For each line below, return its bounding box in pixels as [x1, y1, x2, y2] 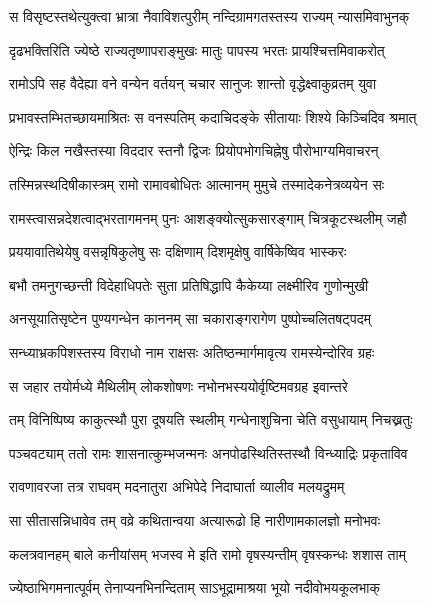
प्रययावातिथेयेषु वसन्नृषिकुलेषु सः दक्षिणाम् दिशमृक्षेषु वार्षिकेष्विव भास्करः [9, 241, 347, 262]
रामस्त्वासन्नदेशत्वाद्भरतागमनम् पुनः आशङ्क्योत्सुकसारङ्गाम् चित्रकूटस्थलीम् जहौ [9, 207, 407, 228]
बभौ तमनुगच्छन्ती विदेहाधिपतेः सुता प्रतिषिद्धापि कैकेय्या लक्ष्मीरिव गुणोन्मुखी [9, 274, 369, 295]
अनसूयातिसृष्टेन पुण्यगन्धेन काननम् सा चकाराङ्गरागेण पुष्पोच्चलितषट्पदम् [9, 308, 372, 329]
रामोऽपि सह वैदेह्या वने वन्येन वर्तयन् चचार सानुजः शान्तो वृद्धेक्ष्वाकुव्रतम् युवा [9, 73, 377, 94]
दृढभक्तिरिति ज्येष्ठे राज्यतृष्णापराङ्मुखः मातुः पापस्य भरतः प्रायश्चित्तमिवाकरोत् [9, 39, 385, 60]
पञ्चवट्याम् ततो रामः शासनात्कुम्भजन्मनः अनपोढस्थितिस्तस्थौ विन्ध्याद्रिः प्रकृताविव [9, 442, 408, 463]
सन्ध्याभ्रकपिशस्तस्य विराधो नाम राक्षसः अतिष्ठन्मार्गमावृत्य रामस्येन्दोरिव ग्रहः [9, 341, 375, 362]
